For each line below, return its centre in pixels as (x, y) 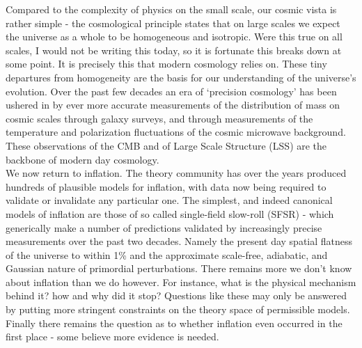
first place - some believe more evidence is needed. (112, 337)
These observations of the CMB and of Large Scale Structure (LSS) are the (166, 145)
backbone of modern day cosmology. (82, 159)
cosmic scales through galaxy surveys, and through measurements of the (159, 118)
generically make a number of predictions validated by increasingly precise (164, 227)
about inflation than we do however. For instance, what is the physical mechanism (181, 282)
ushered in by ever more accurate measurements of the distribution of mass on (173, 105)
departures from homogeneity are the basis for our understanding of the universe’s (181, 77)
